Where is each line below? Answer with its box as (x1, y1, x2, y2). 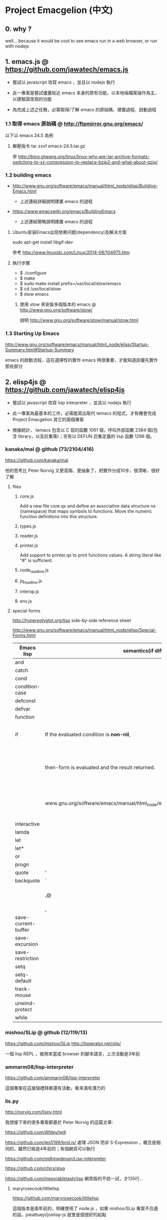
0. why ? (5, 24, 32, 33)
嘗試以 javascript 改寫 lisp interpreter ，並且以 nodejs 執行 (12, 399, 132, 406)
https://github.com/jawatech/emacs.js (5, 65, 129, 74)
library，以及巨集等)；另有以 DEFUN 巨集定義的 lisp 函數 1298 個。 (18, 433, 155, 439)
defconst (14, 697, 36, 704)
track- (14, 986, 31, 993)
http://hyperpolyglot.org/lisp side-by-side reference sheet (12, 618, 131, 624)
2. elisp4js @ (5, 378, 46, 386)
